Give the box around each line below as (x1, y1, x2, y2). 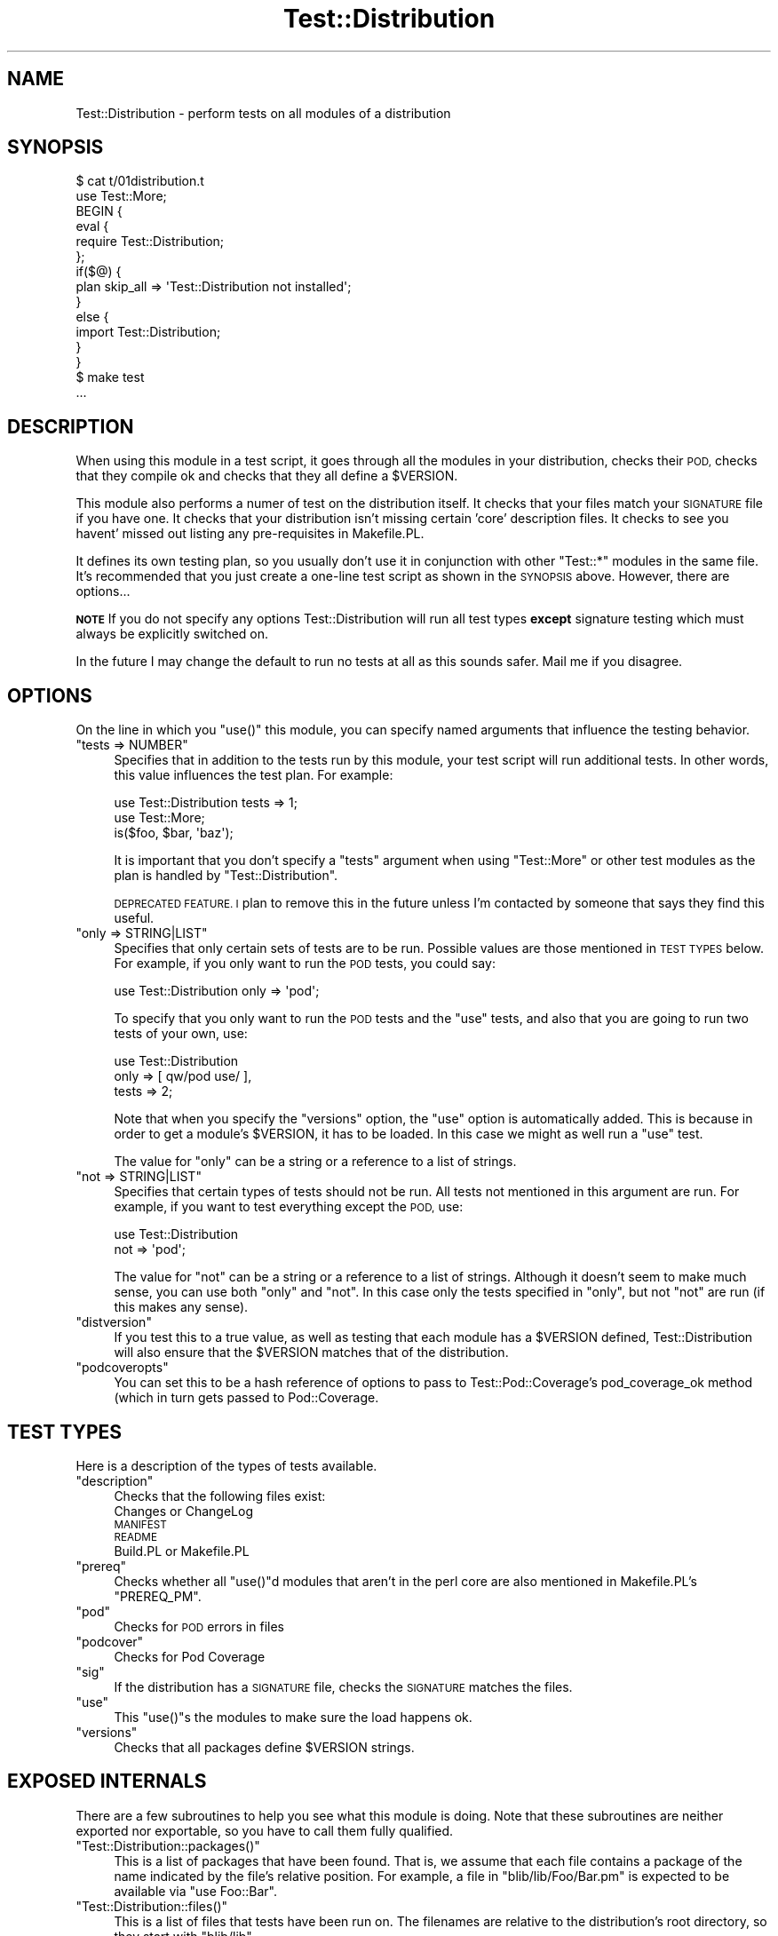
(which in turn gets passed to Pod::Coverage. (114, 1390, 379, 1406)
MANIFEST (114, 1518, 167, 1531)
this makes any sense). (114, 1299, 249, 1315)
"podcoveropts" (75, 1360, 169, 1376)
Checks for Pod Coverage (114, 1648, 266, 1664)
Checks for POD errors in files (114, 1618, 284, 1634)
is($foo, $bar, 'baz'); (114, 825, 234, 841)
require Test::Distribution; (75, 234, 225, 250)
